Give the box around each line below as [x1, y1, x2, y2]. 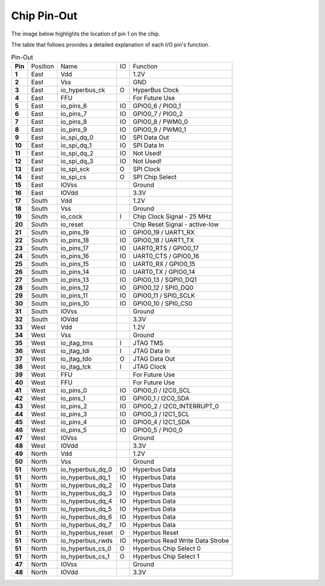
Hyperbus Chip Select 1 [132, 552, 200, 560]
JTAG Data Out [132, 354, 175, 363]
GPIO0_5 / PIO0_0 [132, 425, 183, 434]
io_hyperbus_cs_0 [60, 544, 111, 552]
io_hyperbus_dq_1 [60, 473, 111, 481]
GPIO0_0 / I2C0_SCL [132, 386, 191, 394]
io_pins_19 [60, 228, 90, 236]
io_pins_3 [60, 410, 87, 418]
